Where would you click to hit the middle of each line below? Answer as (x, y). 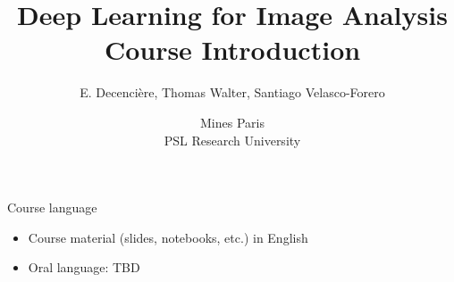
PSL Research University (232, 140)
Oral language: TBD (84, 267)
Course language (52, 207)
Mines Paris (232, 122)
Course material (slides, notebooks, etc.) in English (168, 237)
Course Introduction (232, 50)
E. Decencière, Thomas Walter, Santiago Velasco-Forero (232, 92)
